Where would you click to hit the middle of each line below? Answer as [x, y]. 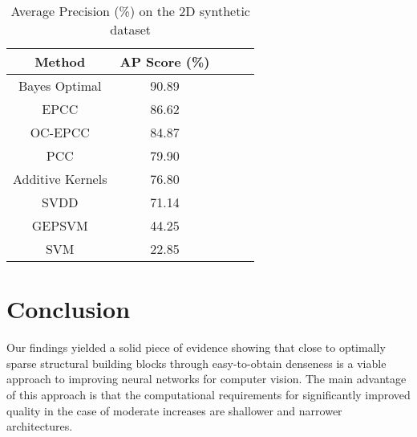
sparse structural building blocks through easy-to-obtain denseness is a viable [196, 363]
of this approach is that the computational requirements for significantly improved [208, 394]
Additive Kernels [60, 179]
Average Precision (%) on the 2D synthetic [130, 11]
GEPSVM [60, 225]
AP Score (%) [165, 61]
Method [60, 61]
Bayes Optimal [60, 86]
